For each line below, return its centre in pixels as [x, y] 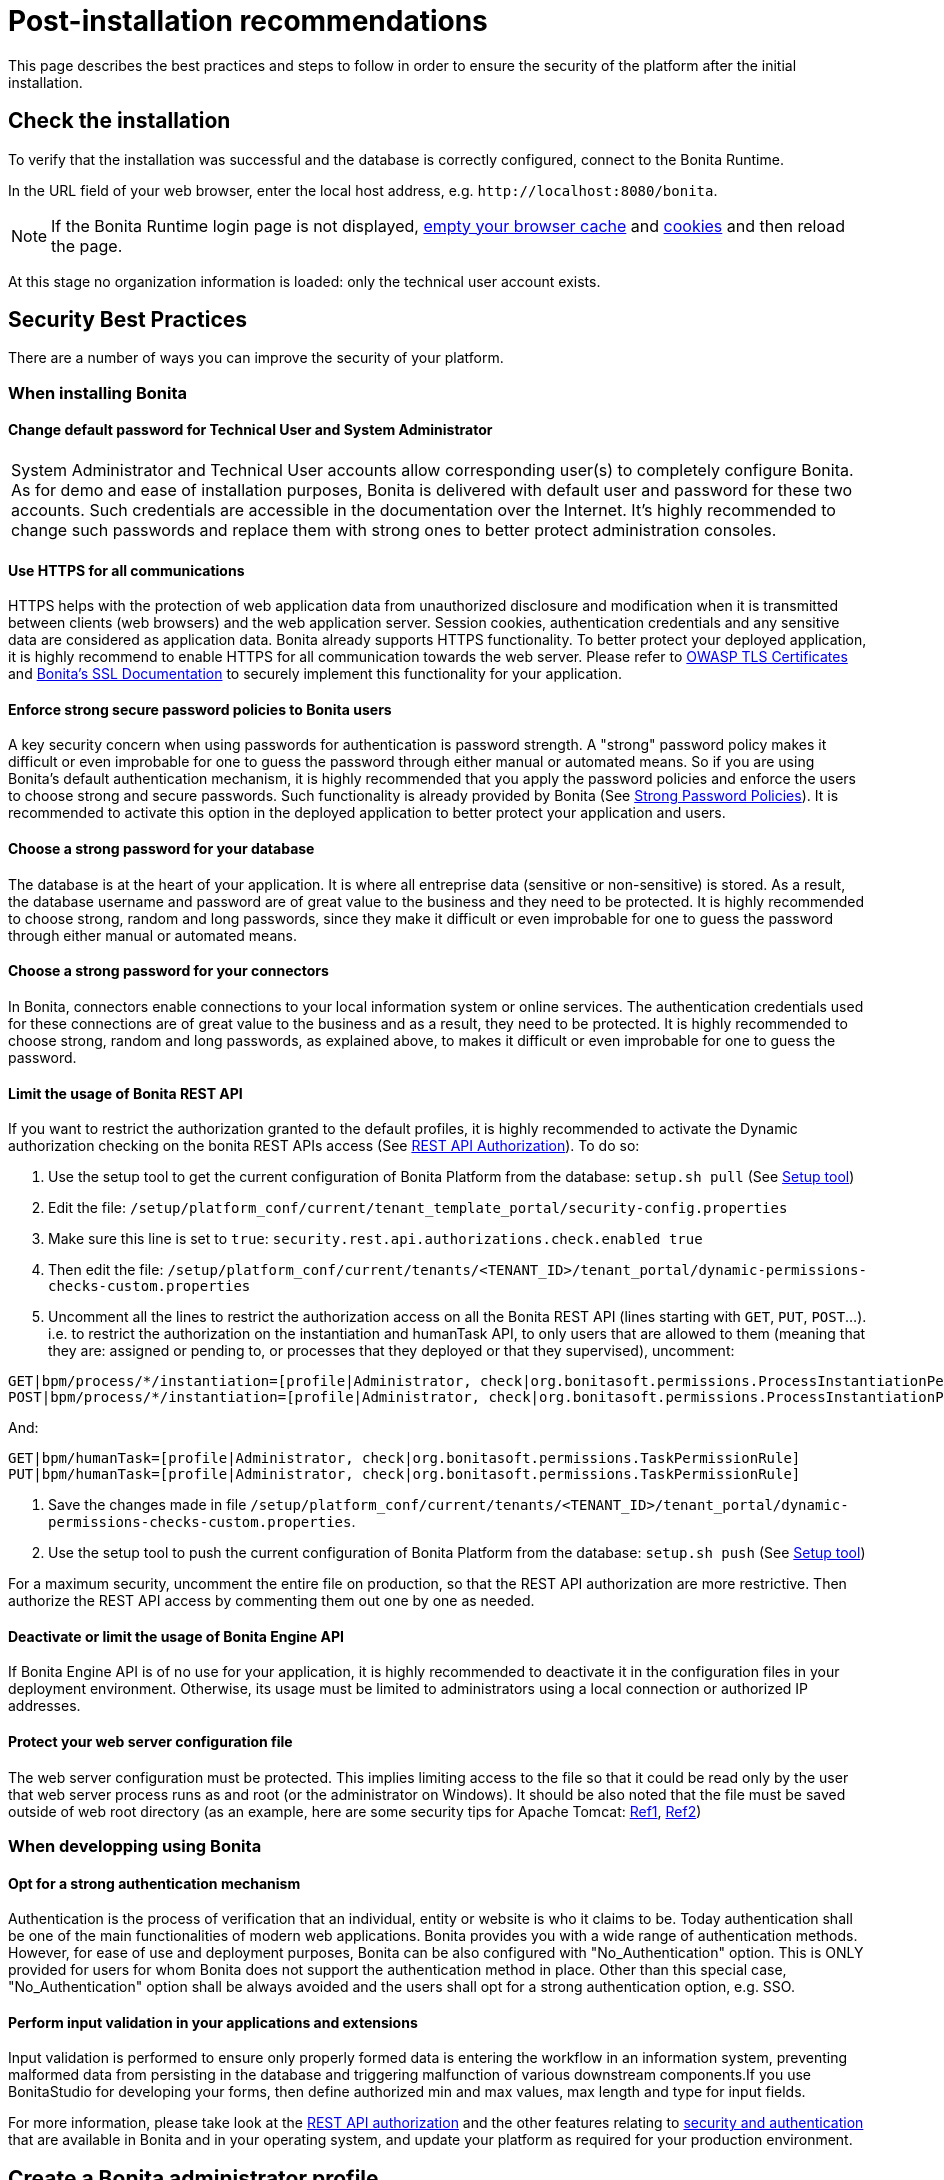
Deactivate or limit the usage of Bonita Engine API [176, 1636]
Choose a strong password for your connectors [168, 971]
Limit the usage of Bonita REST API [125, 1093]
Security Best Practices [128, 320]
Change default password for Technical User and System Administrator [250, 430]
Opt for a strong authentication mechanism [154, 1883]
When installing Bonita [98, 392]
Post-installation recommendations [248, 21]
